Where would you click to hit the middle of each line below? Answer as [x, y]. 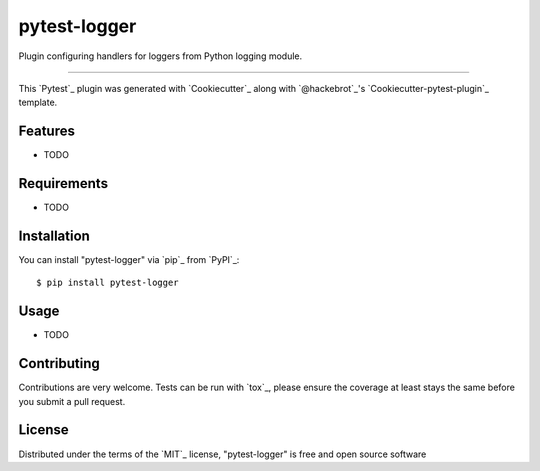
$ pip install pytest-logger [107, 283]
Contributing [59, 363]
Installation [54, 235]
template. [38, 102]
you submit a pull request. [72, 401]
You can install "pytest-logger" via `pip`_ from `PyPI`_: [129, 260]
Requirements [63, 183]
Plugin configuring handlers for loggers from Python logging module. [160, 56]
